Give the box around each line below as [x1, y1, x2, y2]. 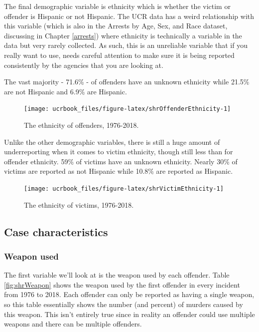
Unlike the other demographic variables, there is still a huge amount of [4, 136, 220, 147]
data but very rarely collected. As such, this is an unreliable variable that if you [4, 40, 248, 50]
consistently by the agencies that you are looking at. [4, 59, 163, 70]
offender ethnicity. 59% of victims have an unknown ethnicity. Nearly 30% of [4, 156, 238, 166]
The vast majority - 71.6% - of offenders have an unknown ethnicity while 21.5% [4, 76, 250, 87]
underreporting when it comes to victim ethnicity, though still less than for [4, 146, 233, 157]
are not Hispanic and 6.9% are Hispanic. [4, 86, 127, 96]
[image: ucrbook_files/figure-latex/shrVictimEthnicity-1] [24, 185, 224, 192]
